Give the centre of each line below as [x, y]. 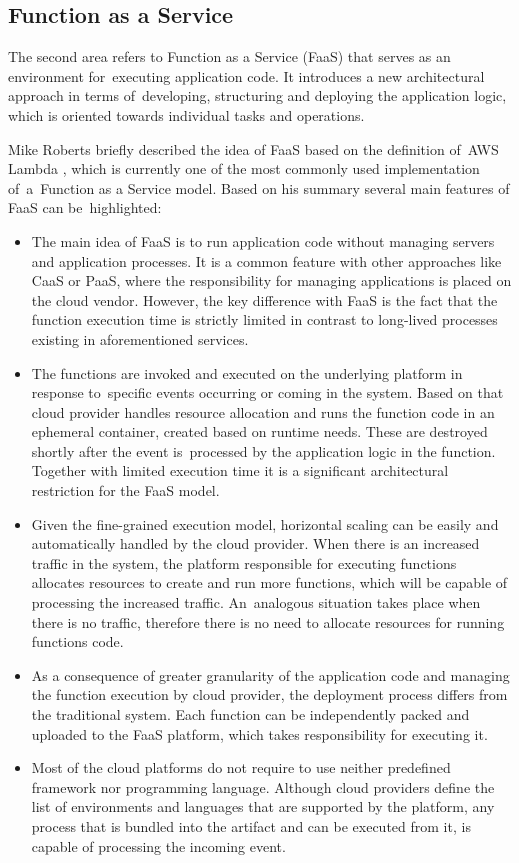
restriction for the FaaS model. [125, 490]
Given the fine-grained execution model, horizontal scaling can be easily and [265, 523]
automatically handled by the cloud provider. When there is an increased [255, 543]
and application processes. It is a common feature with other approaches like [266, 260]
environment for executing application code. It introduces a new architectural [246, 75]
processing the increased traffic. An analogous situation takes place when [256, 602]
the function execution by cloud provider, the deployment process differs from [269, 694]
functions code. [77, 641]
